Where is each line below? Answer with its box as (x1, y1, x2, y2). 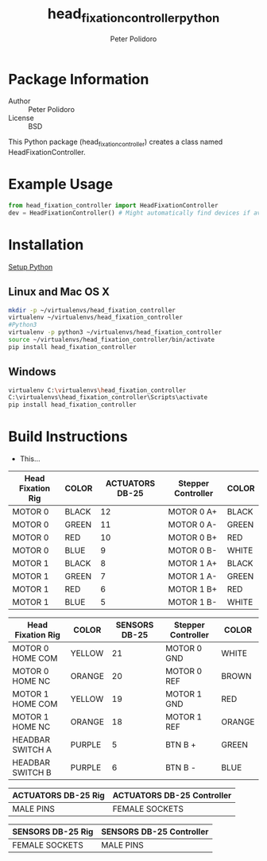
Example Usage (8, 176, 114, 193)
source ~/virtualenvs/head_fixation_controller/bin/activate (8, 335, 215, 344)
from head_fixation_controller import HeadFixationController (8, 202, 219, 210)
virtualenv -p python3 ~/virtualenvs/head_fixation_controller (8, 328, 222, 336)
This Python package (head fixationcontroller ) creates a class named (8, 137, 223, 149)
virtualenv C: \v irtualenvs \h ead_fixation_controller (8, 386, 187, 394)
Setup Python (8, 262, 53, 271)
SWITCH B (12, 767, 52, 778)
